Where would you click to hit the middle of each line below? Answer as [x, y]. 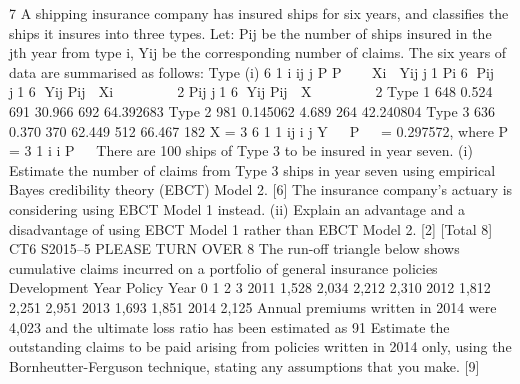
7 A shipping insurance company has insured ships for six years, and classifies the [259, 13]
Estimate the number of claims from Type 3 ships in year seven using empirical [252, 169]
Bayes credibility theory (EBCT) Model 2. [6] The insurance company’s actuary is [261, 189]
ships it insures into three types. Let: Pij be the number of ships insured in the [250, 32]
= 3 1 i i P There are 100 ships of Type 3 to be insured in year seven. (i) [241, 150]
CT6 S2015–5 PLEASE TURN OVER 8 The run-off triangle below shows [234, 248]
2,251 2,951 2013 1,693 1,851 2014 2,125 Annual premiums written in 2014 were [253, 306]
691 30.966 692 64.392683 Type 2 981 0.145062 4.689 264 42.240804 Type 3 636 [252, 110]
